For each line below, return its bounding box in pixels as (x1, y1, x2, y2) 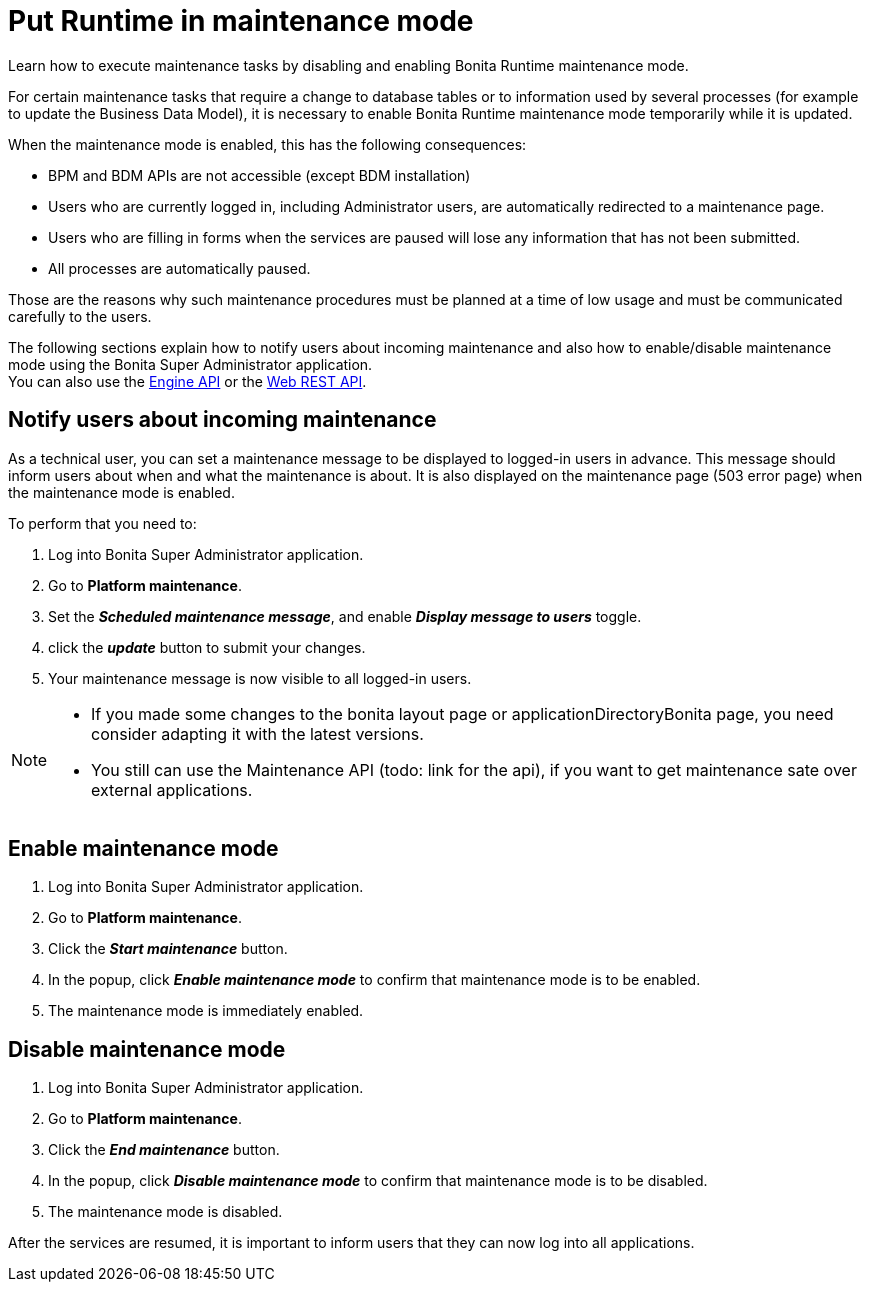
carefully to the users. (8, 307, 152, 325)
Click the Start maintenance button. (48, 940, 288, 958)
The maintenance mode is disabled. (48, 1203, 283, 1221)
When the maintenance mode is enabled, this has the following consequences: (8, 135, 527, 153)
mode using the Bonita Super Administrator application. (8, 355, 373, 373)
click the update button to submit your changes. (48, 638, 366, 656)
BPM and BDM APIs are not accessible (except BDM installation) (48, 166, 471, 184)
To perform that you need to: (8, 514, 197, 532)
